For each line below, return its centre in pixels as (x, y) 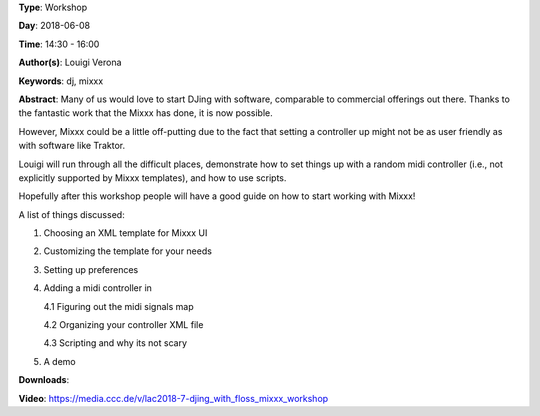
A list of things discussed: (71, 214)
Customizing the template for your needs (127, 251)
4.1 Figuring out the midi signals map (118, 306)
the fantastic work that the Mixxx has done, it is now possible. (146, 113)
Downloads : (44, 380)
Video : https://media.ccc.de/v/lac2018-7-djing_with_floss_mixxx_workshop (173, 398)
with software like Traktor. (71, 146)
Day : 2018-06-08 (54, 26)
